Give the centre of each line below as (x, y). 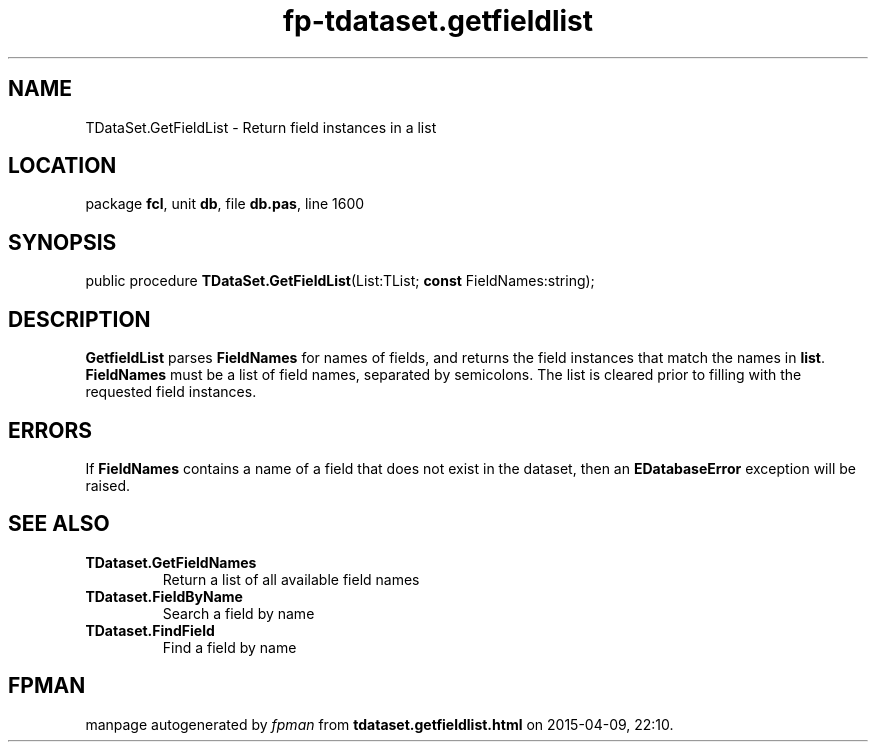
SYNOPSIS (62, 242)
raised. (108, 485)
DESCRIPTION (79, 319)
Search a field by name (238, 613)
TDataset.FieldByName (164, 596)
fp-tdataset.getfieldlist (438, 21)
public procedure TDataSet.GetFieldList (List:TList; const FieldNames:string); (340, 281)
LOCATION (62, 166)
